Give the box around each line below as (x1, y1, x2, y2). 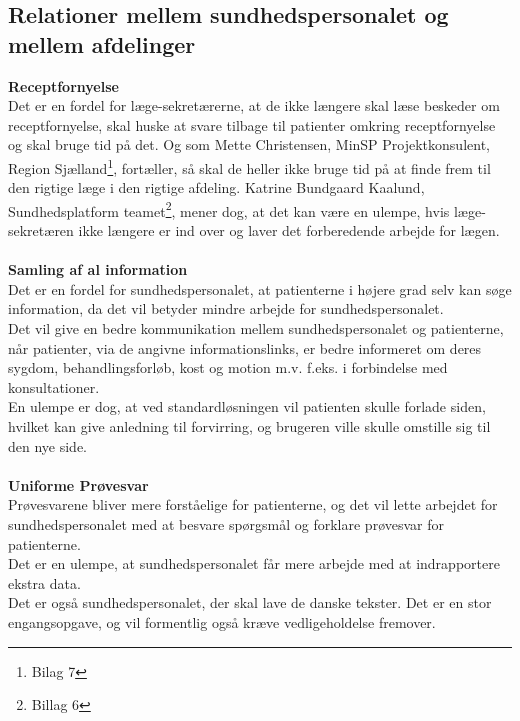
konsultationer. (8, 376, 100, 397)
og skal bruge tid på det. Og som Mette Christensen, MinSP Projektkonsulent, (8, 134, 490, 155)
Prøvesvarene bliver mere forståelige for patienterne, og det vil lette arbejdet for (8, 494, 498, 515)
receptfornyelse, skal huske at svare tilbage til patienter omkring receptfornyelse (8, 114, 496, 135)
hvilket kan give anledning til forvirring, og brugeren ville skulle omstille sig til (8, 416, 491, 436)
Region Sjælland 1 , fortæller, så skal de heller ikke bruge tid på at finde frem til (8, 154, 491, 178)
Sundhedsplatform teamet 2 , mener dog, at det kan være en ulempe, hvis (8, 197, 450, 221)
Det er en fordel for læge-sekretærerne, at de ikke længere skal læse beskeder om (8, 95, 500, 116)
